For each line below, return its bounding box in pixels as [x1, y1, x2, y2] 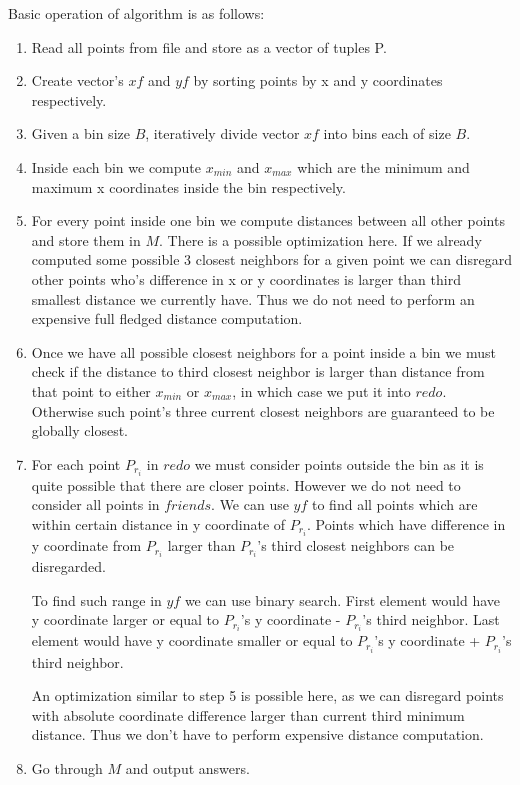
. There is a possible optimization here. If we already [159, 229, 482, 250]
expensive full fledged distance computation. [31, 308, 303, 329]
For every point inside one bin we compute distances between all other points [31, 210, 505, 231]
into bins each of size [323, 123, 451, 144]
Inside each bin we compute [31, 156, 202, 177]
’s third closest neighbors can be [257, 535, 455, 556]
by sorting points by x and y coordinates [193, 70, 443, 91]
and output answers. [125, 757, 250, 778]
